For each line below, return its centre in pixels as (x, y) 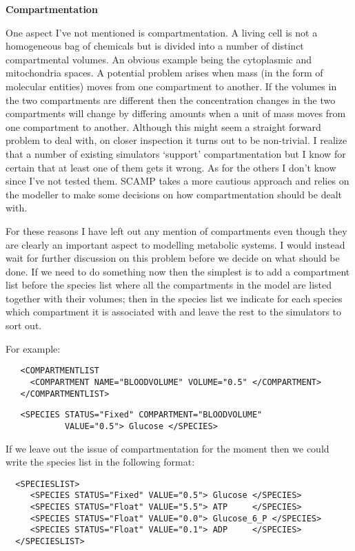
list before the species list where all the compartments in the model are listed (169, 285)
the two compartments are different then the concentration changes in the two (171, 100)
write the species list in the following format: (100, 462)
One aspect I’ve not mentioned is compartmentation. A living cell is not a (162, 32)
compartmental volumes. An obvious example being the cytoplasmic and (159, 59)
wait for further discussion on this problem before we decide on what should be (173, 258)
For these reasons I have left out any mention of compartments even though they (176, 230)
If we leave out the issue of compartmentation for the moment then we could (168, 448)
